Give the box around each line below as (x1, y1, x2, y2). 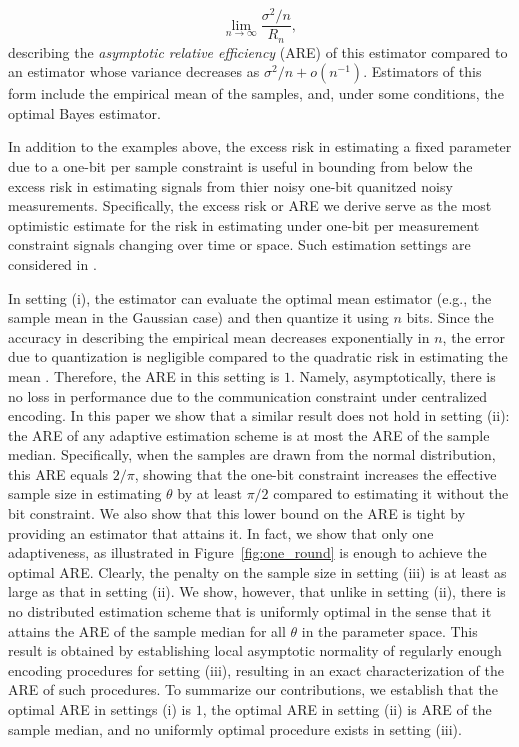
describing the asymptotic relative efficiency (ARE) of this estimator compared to (8, 41, 508, 62)
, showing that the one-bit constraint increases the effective (134, 463, 497, 484)
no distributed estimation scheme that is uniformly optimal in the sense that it (8, 601, 492, 622)
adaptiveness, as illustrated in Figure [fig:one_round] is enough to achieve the (8, 542, 487, 563)
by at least (177, 483, 242, 504)
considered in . (8, 253, 97, 274)
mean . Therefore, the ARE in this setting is (8, 365, 280, 386)
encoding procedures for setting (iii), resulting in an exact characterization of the (8, 659, 504, 680)
